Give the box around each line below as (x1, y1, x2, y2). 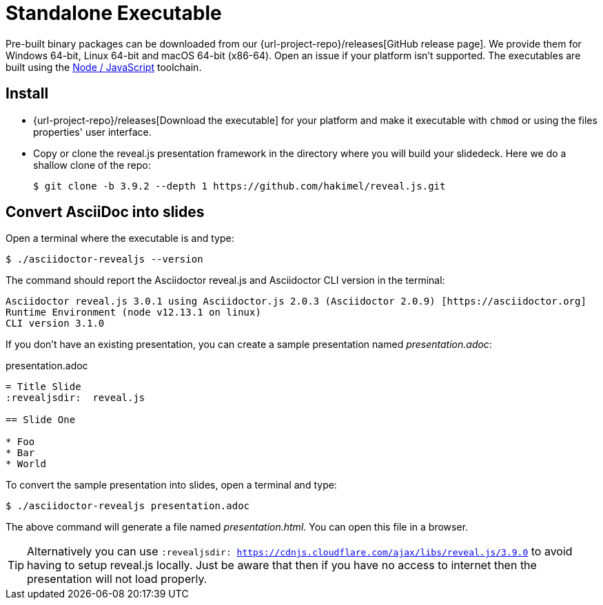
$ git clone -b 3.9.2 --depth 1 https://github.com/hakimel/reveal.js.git (33, 180, 446, 192)
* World (6, 458, 47, 470)
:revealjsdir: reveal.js (6, 392, 145, 404)
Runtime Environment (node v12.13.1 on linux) (6, 307, 261, 318)
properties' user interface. (33, 125, 152, 138)
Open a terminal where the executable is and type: (6, 232, 234, 245)
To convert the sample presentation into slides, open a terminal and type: (6, 479, 337, 491)
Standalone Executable (6, 1, 222, 25)
